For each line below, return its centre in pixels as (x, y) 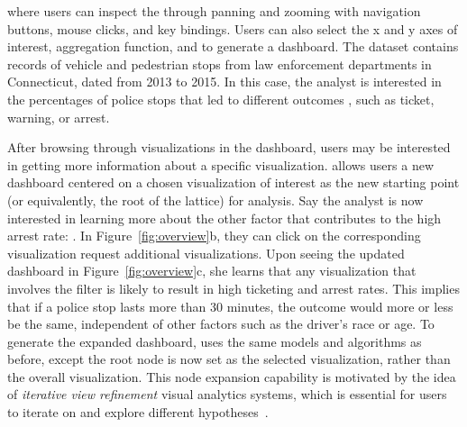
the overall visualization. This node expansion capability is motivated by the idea (232, 376)
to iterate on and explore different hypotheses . (138, 412)
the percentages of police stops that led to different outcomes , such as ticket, (221, 99)
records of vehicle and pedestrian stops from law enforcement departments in (220, 64)
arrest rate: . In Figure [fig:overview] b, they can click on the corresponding (214, 236)
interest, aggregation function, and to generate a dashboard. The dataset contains (233, 46)
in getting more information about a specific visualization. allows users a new (221, 164)
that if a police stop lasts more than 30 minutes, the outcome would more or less (230, 306)
